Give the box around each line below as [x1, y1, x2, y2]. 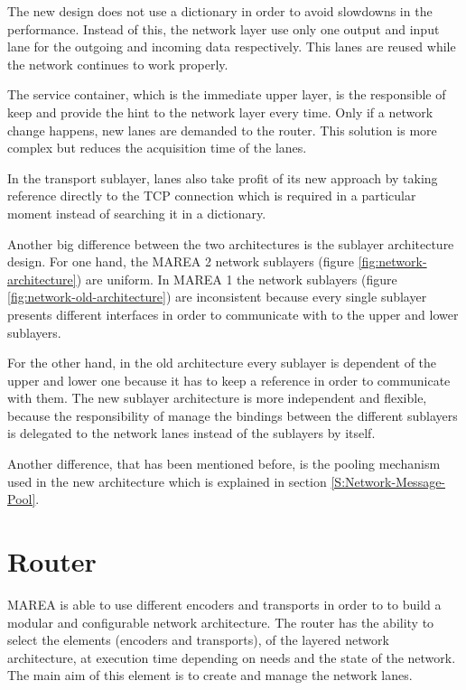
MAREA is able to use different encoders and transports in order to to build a [7, 594, 442, 613]
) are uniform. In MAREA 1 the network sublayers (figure [76, 269, 397, 288]
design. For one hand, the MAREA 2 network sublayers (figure [7, 252, 355, 271]
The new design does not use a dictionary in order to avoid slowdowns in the [7, 2, 433, 20]
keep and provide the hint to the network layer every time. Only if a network [7, 102, 433, 121]
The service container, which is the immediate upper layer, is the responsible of [7, 85, 446, 104]
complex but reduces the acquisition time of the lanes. [7, 138, 307, 157]
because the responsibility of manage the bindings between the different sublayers [7, 406, 458, 424]
